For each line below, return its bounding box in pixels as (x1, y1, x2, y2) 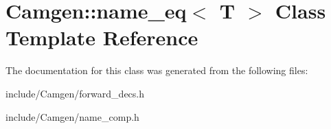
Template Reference (5, 23, 198, 51)
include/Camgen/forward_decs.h (5, 86, 145, 100)
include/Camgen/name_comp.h (5, 109, 139, 124)
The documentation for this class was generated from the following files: (5, 63, 308, 78)
